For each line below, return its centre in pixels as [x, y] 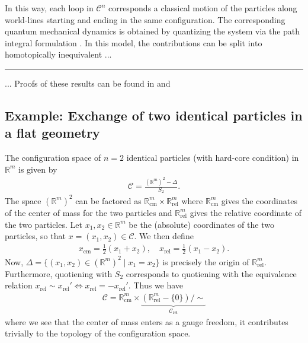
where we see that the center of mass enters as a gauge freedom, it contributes [147, 321]
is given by [38, 169]
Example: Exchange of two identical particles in [154, 115]
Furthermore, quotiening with [59, 273]
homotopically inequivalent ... [58, 54]
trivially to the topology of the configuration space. [98, 333]
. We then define [164, 236]
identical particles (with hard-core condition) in [213, 158]
